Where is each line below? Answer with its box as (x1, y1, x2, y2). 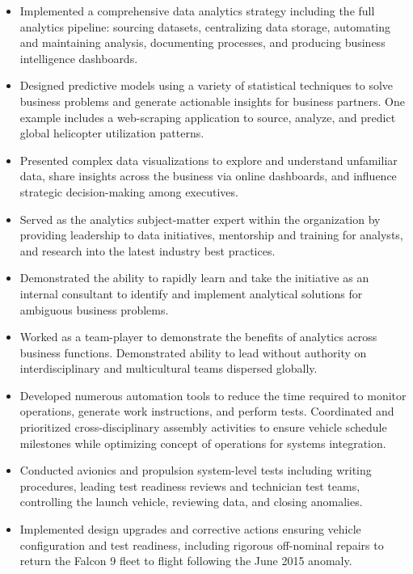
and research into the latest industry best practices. (19, 242, 276, 259)
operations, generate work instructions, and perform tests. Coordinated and (19, 403, 394, 420)
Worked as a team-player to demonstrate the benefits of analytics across (19, 328, 377, 345)
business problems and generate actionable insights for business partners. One (19, 92, 405, 109)
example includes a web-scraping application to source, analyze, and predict (19, 108, 396, 125)
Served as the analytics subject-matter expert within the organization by (19, 210, 381, 227)
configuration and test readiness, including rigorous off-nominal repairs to (19, 536, 384, 553)
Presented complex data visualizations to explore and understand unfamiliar (19, 151, 398, 168)
